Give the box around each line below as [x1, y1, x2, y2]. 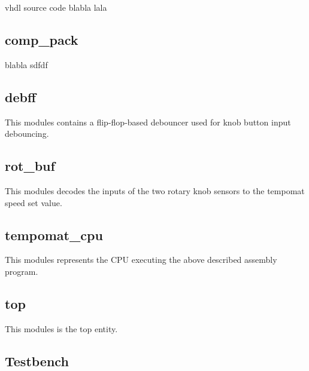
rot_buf [5, 157, 55, 175]
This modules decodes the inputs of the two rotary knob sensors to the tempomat [5, 184, 305, 197]
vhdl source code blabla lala [5, 1, 107, 13]
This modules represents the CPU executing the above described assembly [5, 253, 277, 266]
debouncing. [5, 127, 49, 140]
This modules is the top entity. [5, 322, 118, 335]
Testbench [5, 351, 69, 370]
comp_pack [5, 30, 78, 48]
